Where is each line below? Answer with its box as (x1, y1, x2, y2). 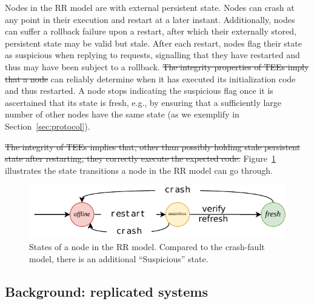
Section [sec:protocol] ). (5, 119, 90, 132)
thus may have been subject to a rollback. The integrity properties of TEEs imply (5, 60, 309, 73)
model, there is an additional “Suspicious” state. (29, 252, 209, 265)
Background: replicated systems (5, 282, 208, 300)
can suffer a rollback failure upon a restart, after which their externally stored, (5, 25, 296, 38)
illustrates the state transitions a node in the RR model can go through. (5, 164, 273, 176)
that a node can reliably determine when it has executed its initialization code (5, 72, 296, 85)
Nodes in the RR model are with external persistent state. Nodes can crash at (5, 1, 295, 13)
